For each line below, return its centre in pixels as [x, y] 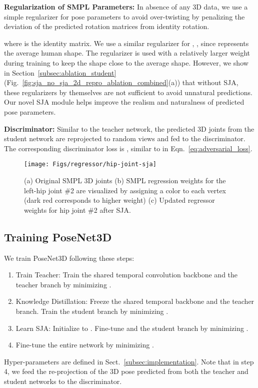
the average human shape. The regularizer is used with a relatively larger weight [127, 53]
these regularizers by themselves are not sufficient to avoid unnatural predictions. [128, 92]
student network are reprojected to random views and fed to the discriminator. [125, 138]
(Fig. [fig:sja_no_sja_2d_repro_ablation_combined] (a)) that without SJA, [121, 82]
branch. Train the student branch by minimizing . [92, 311]
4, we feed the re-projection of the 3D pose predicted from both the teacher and [126, 371]
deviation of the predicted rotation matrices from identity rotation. [107, 26]
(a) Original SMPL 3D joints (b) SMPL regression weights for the [125, 180]
